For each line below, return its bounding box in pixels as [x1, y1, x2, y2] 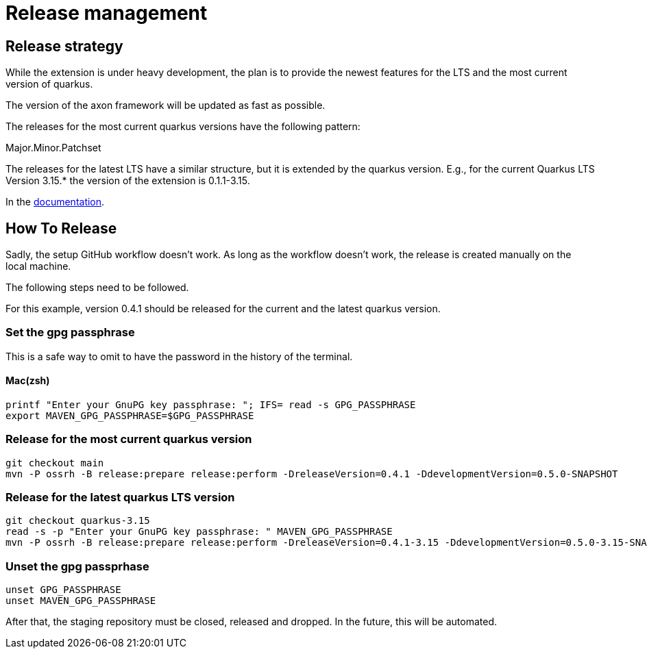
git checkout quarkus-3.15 [5, 515, 150, 527]
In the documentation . [5, 196, 105, 208]
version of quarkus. [5, 78, 93, 90]
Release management [5, 1, 208, 25]
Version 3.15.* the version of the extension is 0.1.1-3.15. [5, 175, 250, 187]
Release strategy [5, 37, 123, 55]
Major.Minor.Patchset [5, 142, 101, 154]
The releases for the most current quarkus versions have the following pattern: [5, 121, 361, 133]
